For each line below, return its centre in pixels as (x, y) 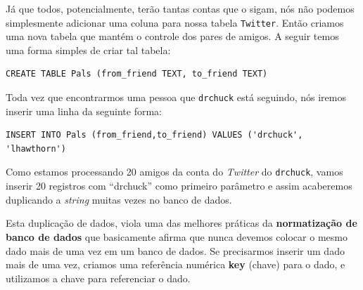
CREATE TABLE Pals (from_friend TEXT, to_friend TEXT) (137, 74)
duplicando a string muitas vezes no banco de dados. (119, 199)
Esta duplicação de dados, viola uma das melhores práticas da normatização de (181, 223)
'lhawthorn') (36, 149)
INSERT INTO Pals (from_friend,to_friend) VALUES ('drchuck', (154, 135)
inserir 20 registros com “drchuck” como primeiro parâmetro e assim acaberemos (179, 186)
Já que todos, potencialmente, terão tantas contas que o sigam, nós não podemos (180, 8)
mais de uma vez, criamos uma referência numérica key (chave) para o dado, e (176, 264)
